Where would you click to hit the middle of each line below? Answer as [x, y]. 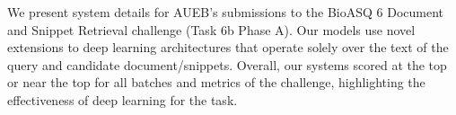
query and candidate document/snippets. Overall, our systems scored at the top [227, 64]
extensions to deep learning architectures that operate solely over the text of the [228, 47]
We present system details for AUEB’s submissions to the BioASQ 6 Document [226, 12]
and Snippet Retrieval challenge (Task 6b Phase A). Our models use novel [211, 29]
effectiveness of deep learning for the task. [123, 99]
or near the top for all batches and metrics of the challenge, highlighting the [216, 82]
